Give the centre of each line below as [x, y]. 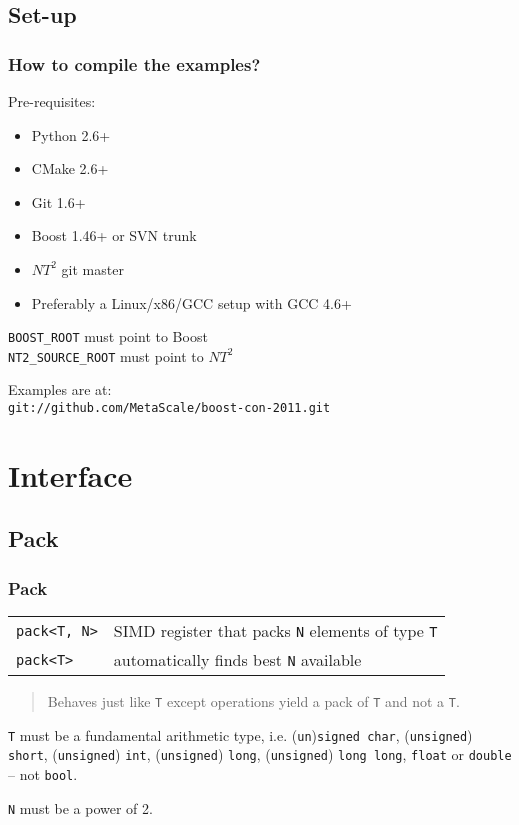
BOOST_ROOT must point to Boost [108, 336]
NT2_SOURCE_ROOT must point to [106, 355]
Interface [70, 474]
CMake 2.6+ [70, 168]
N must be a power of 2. [80, 807]
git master [92, 268]
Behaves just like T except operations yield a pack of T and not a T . [253, 701]
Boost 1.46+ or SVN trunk [114, 235]
